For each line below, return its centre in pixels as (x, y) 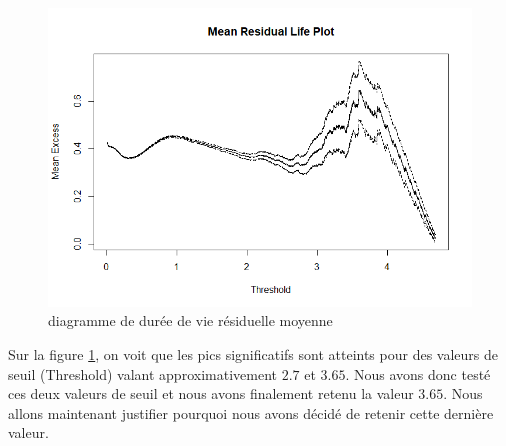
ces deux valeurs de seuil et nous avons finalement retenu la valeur (211, 393)
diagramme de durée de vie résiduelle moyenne (190, 320)
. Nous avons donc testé (418, 373)
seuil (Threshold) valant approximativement (142, 373)
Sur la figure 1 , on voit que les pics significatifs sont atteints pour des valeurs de (253, 354)
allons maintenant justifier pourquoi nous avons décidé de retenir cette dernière (251, 412)
